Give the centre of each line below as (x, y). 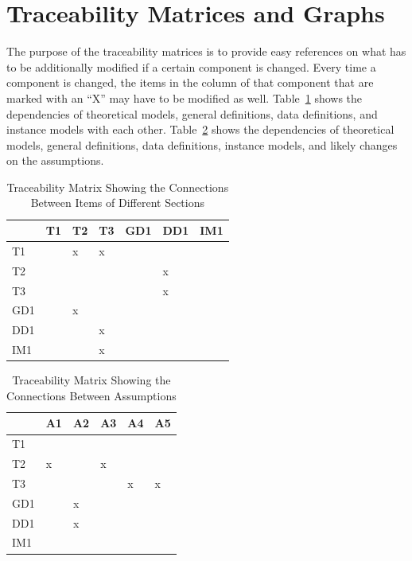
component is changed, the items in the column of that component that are (190, 82)
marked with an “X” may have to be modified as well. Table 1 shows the (185, 97)
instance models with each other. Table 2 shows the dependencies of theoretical (200, 129)
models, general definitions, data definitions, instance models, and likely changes (202, 144)
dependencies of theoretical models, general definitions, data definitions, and (192, 113)
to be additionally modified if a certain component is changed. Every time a (191, 66)
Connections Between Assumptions (91, 395)
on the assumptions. (55, 160)
